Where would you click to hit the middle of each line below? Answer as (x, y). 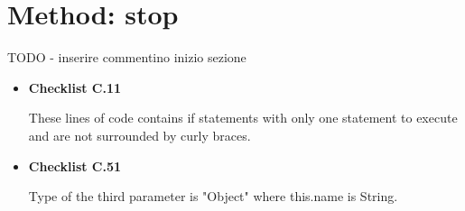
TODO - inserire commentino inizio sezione (127, 57)
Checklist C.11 (75, 87)
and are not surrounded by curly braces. (139, 135)
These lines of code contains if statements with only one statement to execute (243, 118)
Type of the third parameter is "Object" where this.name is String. (213, 196)
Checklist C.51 (75, 165)
